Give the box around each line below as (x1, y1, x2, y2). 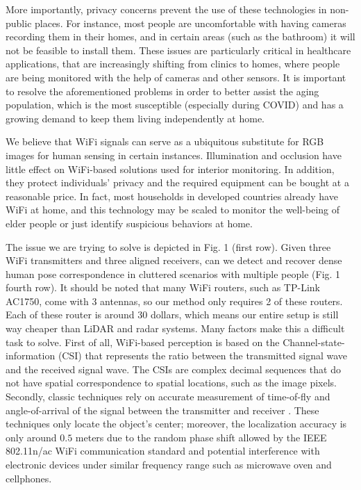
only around (6, 430, 57, 444)
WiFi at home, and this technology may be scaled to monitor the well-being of (6, 202, 340, 217)
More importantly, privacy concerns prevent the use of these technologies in (6, 2, 327, 16)
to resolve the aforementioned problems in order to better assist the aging (6, 83, 319, 98)
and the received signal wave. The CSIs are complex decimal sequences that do (6, 361, 341, 376)
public (6, 15, 32, 30)
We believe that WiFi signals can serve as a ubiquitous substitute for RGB (6, 134, 324, 149)
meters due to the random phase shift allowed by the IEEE (75, 430, 327, 444)
